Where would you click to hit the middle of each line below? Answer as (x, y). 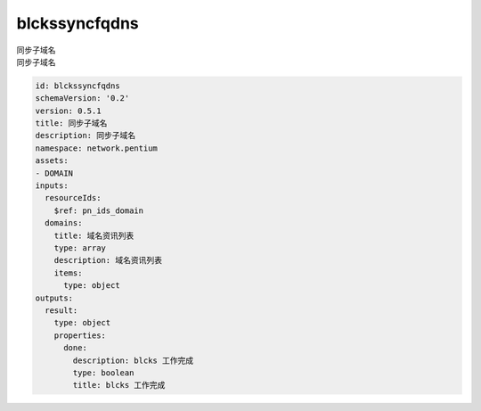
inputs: (52, 186)
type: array (80, 248)
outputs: (54, 298)
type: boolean (103, 373)
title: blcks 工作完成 (119, 385)
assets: (52, 161)
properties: (80, 335)
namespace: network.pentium (96, 148)
